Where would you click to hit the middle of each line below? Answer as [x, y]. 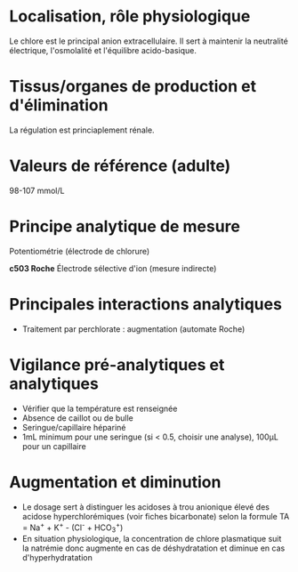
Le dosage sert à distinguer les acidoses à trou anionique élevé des [145, 507]
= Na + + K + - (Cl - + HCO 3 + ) [72, 528]
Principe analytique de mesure [125, 226]
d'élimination [59, 105]
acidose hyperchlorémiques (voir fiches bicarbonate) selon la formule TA [156, 516]
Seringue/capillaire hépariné [74, 427]
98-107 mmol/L [37, 190]
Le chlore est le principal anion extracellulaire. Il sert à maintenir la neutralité [149, 41]
